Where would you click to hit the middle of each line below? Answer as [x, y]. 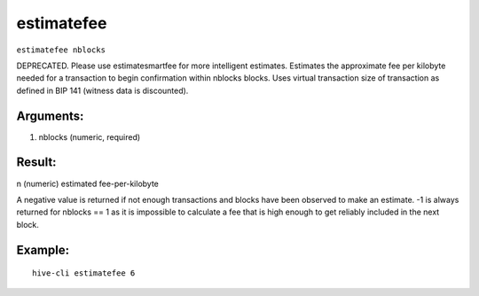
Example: [43, 249]
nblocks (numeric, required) [90, 136]
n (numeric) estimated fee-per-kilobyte [87, 183]
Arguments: [50, 116]
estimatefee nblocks [61, 50]
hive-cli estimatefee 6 [84, 273]
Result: [36, 163]
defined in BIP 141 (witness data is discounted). [102, 90]
